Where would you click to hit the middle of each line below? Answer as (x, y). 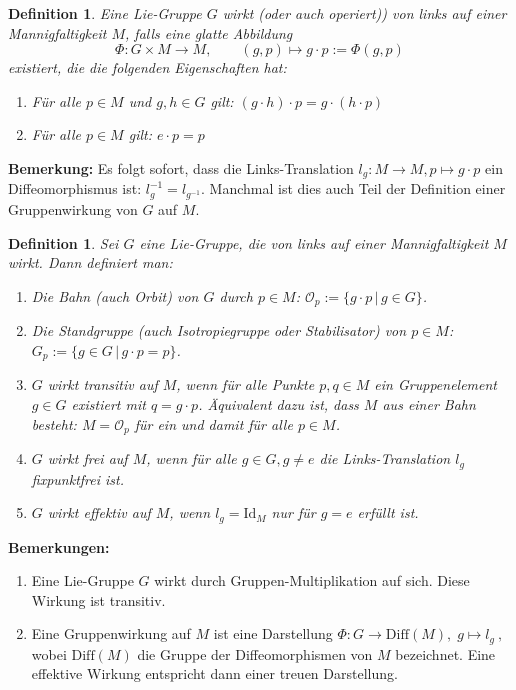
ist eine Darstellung (273, 633)
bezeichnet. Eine (445, 653)
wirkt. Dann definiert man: (90, 262)
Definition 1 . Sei (63, 242)
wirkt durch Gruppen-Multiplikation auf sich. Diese (312, 580)
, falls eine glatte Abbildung (209, 32)
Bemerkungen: (59, 546)
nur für (293, 512)
